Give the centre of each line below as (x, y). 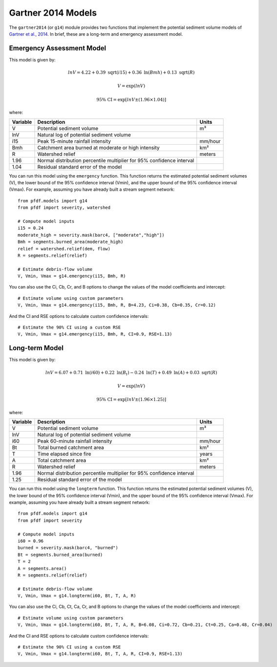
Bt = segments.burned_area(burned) (60, 555)
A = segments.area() (42, 568)
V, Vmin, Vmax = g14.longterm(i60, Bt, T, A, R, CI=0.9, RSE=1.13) (100, 654)
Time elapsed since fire (64, 454)
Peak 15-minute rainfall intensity (74, 141)
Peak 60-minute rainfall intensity (75, 441)
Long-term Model (36, 348)
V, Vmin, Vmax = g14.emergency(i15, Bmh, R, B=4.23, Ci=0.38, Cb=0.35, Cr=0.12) (117, 305)
